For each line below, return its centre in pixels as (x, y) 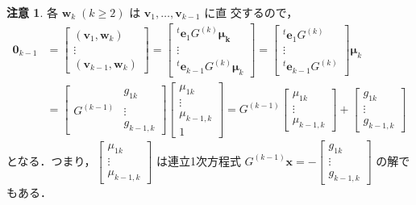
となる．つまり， (51, 160)
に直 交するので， (251, 12)
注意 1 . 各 (32, 12)
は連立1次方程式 (198, 160)
